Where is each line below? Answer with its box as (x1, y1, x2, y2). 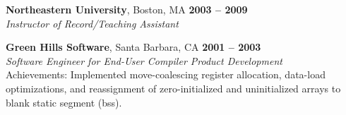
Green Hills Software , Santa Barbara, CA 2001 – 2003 (6, 40, 261, 54)
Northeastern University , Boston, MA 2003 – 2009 (6, 2, 248, 16)
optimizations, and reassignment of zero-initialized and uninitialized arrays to (6, 80, 341, 95)
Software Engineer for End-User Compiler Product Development (6, 53, 282, 68)
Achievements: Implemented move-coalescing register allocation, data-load (6, 67, 326, 82)
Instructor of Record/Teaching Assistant (6, 16, 179, 30)
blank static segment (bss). (6, 95, 122, 109)
